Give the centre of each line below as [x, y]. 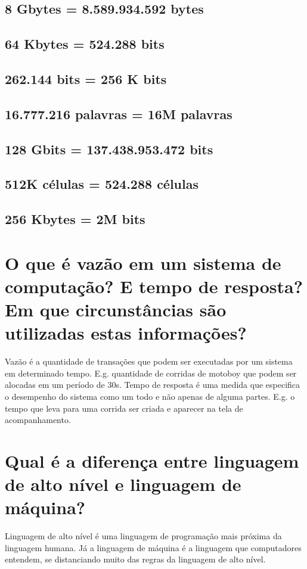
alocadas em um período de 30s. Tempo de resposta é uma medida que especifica [153, 385]
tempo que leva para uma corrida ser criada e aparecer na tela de [124, 408]
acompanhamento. [38, 420]
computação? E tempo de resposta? [154, 286]
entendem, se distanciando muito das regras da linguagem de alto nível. [135, 559]
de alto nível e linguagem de [123, 484]
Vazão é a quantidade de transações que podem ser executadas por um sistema [149, 361]
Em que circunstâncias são [116, 310]
